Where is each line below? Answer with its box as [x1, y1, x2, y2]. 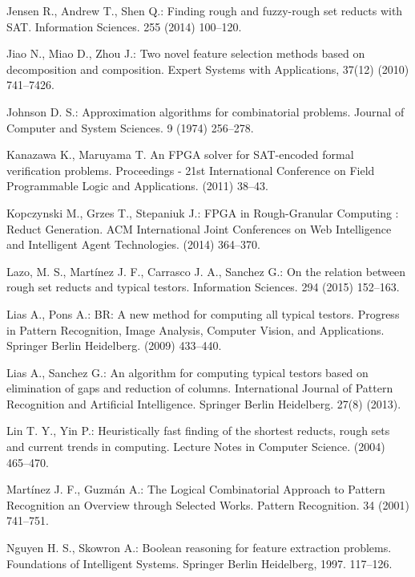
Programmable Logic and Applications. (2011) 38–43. [6, 177, 268, 194]
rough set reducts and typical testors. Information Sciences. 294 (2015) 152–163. [6, 278, 400, 295]
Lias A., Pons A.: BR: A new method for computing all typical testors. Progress [6, 305, 400, 322]
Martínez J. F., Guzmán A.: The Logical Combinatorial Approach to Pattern [6, 481, 385, 498]
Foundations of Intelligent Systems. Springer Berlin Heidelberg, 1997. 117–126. [6, 555, 393, 571]
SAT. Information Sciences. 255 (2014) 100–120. [6, 18, 242, 35]
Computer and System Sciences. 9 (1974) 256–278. [6, 119, 254, 136]
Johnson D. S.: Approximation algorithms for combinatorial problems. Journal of [6, 103, 405, 120]
